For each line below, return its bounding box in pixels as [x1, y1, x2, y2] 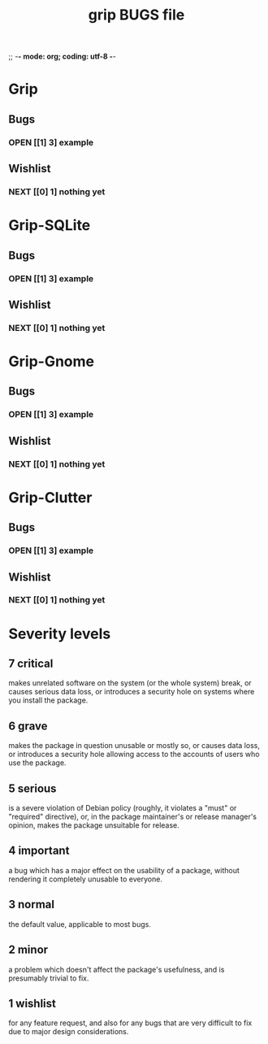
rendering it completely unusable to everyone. [8, 874, 162, 884]
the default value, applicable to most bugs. [8, 919, 152, 929]
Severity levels [8, 624, 111, 643]
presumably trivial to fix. [8, 973, 89, 983]
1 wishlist [8, 996, 57, 1010]
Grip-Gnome [8, 352, 95, 371]
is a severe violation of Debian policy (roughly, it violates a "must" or [8, 803, 237, 813]
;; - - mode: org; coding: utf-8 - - [8, 51, 116, 62]
